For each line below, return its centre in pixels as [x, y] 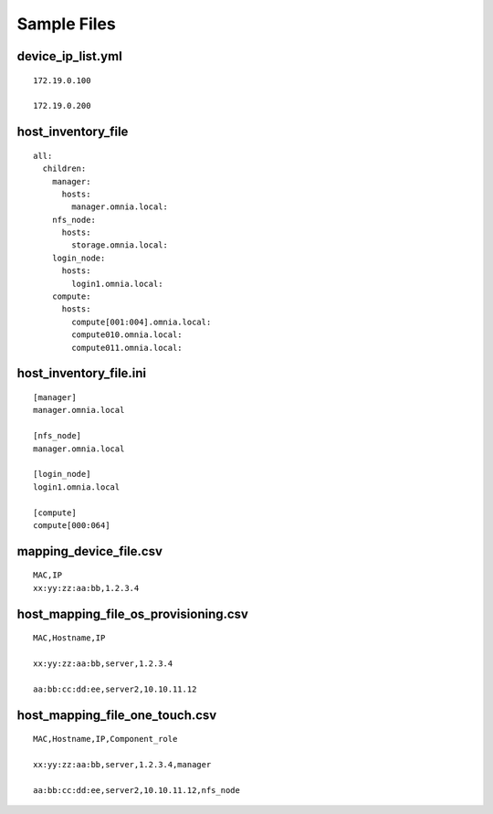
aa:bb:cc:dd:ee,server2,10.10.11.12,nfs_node [137, 790]
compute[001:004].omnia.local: [142, 322]
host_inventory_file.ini [82, 373]
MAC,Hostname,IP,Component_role [105, 739]
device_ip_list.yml [69, 56]
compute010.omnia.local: [127, 335]
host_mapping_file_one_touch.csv [117, 715]
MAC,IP [48, 575]
